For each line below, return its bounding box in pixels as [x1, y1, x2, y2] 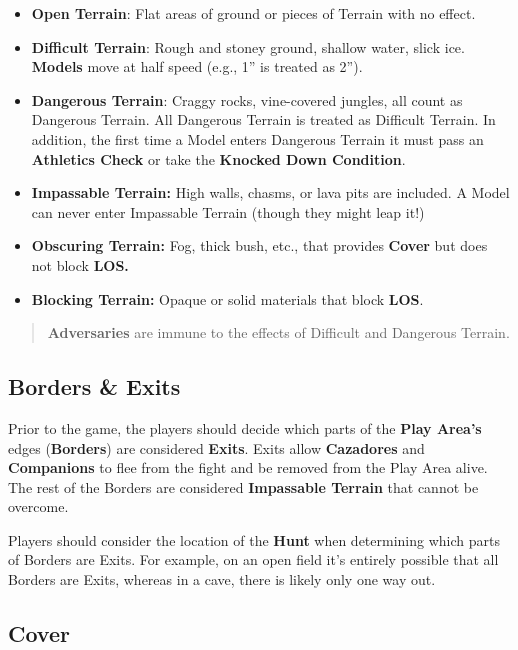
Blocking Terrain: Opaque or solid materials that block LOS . [31, 288, 424, 309]
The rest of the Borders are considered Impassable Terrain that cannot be [8, 476, 479, 497]
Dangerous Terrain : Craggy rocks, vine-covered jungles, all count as [31, 89, 463, 110]
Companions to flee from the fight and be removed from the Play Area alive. [8, 457, 488, 478]
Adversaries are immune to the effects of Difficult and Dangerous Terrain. [47, 322, 510, 343]
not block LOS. [31, 254, 129, 275]
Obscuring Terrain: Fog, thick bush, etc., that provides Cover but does [31, 235, 488, 256]
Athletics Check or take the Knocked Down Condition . [31, 148, 406, 169]
